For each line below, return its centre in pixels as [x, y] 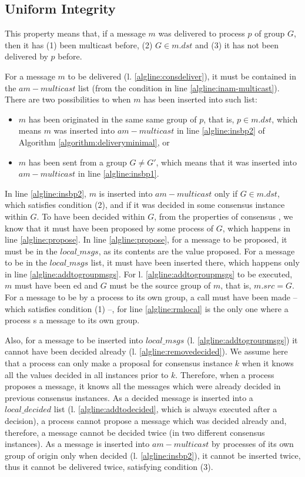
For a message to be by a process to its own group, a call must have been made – [151, 297]
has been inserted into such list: [200, 99]
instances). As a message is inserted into [77, 444]
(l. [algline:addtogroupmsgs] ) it [242, 339]
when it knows [268, 363]
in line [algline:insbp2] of [221, 130]
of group [270, 33]
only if [226, 193]
